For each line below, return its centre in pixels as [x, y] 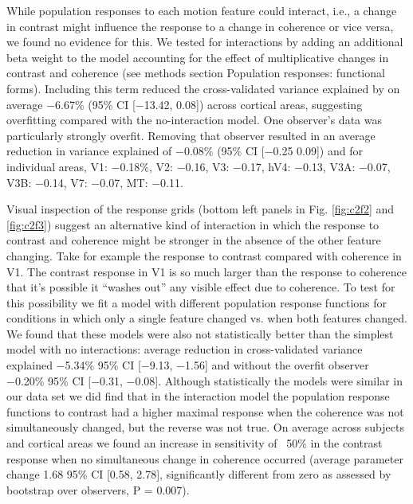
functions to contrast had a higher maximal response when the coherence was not [205, 411]
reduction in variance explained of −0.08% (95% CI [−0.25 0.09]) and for [185, 151]
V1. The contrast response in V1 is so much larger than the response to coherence [206, 271]
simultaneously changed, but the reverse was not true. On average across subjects [205, 427]
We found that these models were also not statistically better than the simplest [200, 333]
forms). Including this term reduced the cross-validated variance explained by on [203, 88]
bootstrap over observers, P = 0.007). [98, 489]
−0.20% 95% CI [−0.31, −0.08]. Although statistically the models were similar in [205, 380]
